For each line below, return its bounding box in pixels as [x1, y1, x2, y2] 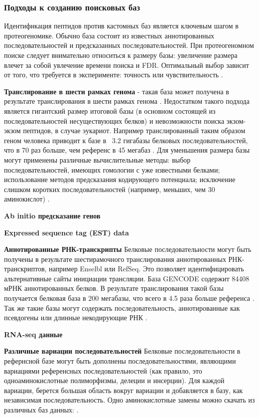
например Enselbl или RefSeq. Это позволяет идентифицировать [49, 263, 244, 274]
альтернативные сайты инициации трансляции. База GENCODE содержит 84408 [4, 273, 250, 283]
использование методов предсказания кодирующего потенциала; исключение [4, 174, 236, 185]
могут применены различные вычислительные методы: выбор [4, 154, 191, 165]
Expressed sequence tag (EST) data [4, 227, 129, 237]
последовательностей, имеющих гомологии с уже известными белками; [4, 164, 220, 175]
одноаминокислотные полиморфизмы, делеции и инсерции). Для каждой [4, 375, 225, 386]
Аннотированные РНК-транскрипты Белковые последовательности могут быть [4, 244, 252, 254]
